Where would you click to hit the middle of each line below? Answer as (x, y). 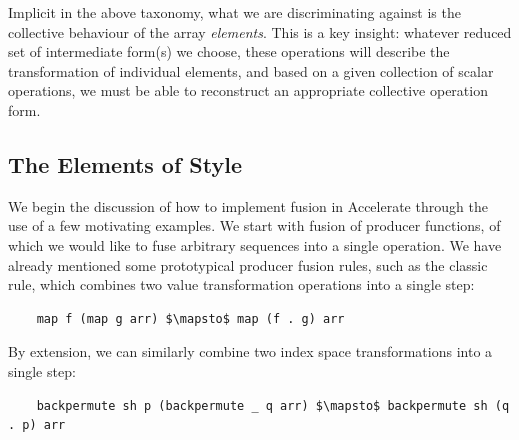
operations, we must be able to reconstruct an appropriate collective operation (248, 90)
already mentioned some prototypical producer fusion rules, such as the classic (248, 264)
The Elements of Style (125, 163)
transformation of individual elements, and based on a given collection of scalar (251, 70)
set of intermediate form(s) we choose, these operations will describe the (229, 51)
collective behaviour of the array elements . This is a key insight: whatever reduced (260, 31)
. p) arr (37, 425)
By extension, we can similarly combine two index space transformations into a (250, 351)
